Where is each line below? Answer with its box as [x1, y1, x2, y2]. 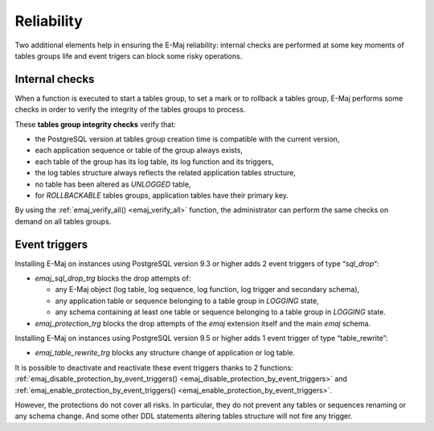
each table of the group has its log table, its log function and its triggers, [35, 157, 274, 166]
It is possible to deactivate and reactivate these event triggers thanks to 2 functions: [14, 363, 293, 372]
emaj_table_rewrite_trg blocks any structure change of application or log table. [35, 348, 295, 358]
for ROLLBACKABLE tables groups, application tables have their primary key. [35, 190, 289, 200]
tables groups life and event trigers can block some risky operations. [14, 51, 243, 60]
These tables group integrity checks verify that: [14, 119, 176, 129]
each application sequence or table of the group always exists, [35, 146, 243, 155]
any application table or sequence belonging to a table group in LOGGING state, [55, 296, 319, 306]
